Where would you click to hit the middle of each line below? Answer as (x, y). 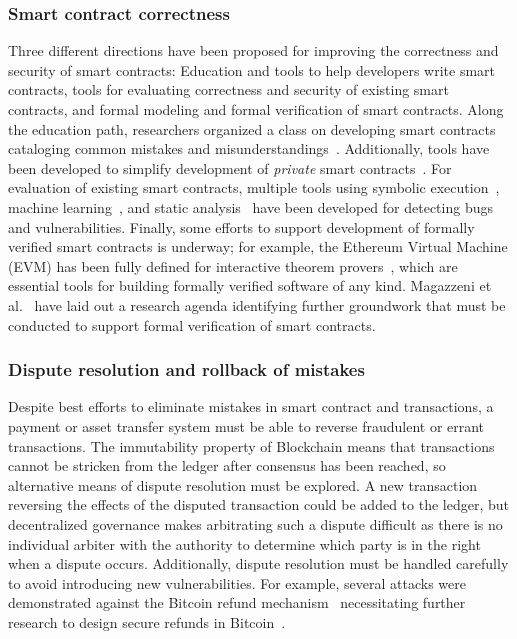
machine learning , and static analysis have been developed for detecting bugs (250, 206)
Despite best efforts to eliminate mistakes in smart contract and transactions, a (251, 406)
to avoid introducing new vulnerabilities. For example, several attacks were (237, 582)
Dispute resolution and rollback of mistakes (186, 369)
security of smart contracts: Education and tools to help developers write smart (251, 69)
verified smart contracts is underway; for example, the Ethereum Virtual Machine (258, 246)
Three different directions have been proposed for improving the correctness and (253, 50)
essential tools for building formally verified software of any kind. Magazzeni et (250, 285)
